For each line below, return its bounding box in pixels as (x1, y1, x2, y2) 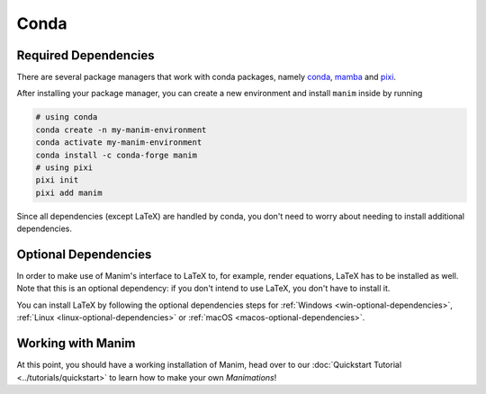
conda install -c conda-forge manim (35, 149, 198, 160)
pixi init (35, 175, 79, 185)
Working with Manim (16, 336, 136, 351)
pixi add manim (35, 187, 103, 198)
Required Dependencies (16, 48, 155, 63)
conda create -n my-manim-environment (35, 124, 207, 135)
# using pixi (35, 163, 94, 173)
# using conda (35, 112, 98, 122)
